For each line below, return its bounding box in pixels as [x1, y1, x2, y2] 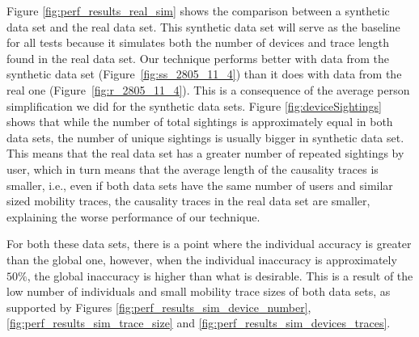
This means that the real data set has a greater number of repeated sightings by [6, 145, 404, 162]
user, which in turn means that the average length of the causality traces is [6, 160, 379, 177]
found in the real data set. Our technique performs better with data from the [6, 49, 389, 66]
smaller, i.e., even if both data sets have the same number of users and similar [6, 176, 393, 193]
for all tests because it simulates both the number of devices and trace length [6, 34, 390, 51]
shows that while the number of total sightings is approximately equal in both [6, 113, 393, 130]
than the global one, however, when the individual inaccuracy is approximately [6, 251, 397, 267]
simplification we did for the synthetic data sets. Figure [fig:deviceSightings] [6, 97, 382, 114]
